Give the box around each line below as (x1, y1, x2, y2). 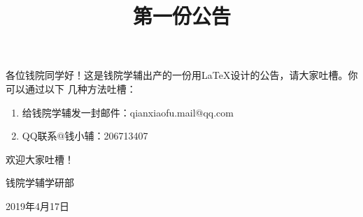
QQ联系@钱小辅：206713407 (22, 128, 148, 143)
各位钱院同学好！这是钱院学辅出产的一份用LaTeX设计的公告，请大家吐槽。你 (6, 68, 358, 82)
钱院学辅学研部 (6, 175, 74, 190)
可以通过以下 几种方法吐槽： (6, 81, 136, 96)
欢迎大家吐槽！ (6, 151, 74, 166)
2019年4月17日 (6, 198, 69, 213)
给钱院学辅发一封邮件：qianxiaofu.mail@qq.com (22, 105, 234, 119)
